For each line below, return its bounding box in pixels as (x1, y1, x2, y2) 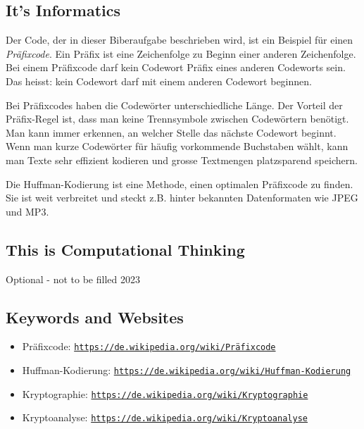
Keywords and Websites (6, 306, 184, 328)
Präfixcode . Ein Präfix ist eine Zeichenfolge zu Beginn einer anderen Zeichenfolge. (6, 46, 356, 61)
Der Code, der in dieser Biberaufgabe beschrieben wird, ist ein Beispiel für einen (6, 32, 353, 47)
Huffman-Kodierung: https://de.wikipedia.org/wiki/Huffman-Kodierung (22, 362, 351, 377)
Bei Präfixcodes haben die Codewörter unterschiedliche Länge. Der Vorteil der (6, 97, 343, 112)
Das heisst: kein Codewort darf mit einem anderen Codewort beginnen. (6, 73, 312, 88)
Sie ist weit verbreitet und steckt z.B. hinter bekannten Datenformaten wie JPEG (6, 190, 358, 205)
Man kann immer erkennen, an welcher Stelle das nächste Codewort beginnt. (6, 125, 337, 139)
